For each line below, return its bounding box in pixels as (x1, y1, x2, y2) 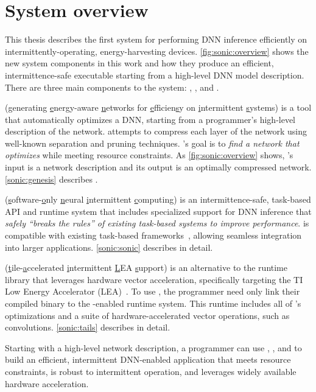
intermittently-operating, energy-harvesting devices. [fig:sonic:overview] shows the (5, 44, 309, 57)
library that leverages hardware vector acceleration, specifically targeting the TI (5, 273, 303, 285)
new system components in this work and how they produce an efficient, (5, 57, 274, 69)
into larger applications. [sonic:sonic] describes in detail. (5, 240, 213, 253)
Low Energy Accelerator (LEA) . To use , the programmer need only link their (5, 285, 300, 298)
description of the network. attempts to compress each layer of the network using (5, 125, 307, 138)
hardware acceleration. (5, 377, 89, 390)
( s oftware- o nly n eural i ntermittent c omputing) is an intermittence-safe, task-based (5, 193, 311, 206)
